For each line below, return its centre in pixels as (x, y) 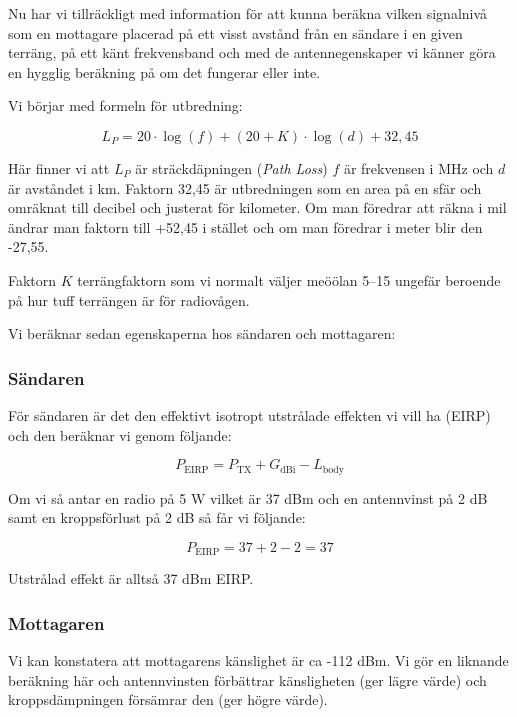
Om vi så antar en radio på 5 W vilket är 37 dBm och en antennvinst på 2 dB (248, 497)
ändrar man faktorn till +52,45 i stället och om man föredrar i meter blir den (245, 226)
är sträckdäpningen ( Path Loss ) (231, 167)
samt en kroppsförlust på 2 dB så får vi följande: (157, 517)
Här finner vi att (59, 167)
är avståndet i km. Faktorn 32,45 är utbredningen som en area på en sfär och (245, 187)
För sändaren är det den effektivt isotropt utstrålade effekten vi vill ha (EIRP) (249, 414)
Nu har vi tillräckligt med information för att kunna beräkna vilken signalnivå (248, 13)
